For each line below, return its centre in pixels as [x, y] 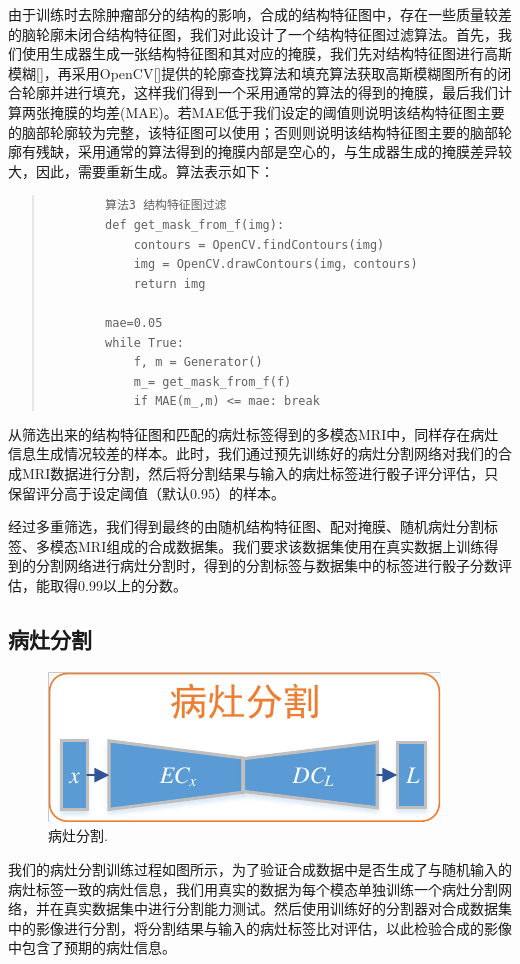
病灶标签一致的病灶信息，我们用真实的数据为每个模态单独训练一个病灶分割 [253, 888]
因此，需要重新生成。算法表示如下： [154, 170]
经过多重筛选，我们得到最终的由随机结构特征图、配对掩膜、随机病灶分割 [246, 526]
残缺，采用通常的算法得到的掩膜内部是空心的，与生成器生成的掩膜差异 [266, 151]
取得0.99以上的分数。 [118, 585]
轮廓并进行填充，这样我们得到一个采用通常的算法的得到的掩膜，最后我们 [259, 92]
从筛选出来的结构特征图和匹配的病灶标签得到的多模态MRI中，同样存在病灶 [253, 433]
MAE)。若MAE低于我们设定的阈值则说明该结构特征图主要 [315, 111]
